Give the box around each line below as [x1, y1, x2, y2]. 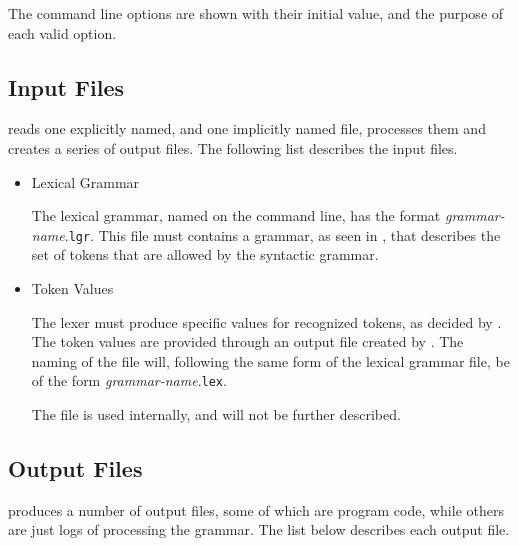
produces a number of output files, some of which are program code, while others [8, 499, 504, 520]
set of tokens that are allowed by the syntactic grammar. [31, 244, 379, 265]
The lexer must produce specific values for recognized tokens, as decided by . [31, 311, 502, 332]
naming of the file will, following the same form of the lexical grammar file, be [31, 350, 510, 371]
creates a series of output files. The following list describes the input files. [8, 137, 458, 158]
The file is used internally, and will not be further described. [31, 404, 401, 425]
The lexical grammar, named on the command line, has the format [31, 205, 441, 226]
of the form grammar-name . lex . [31, 370, 227, 391]
